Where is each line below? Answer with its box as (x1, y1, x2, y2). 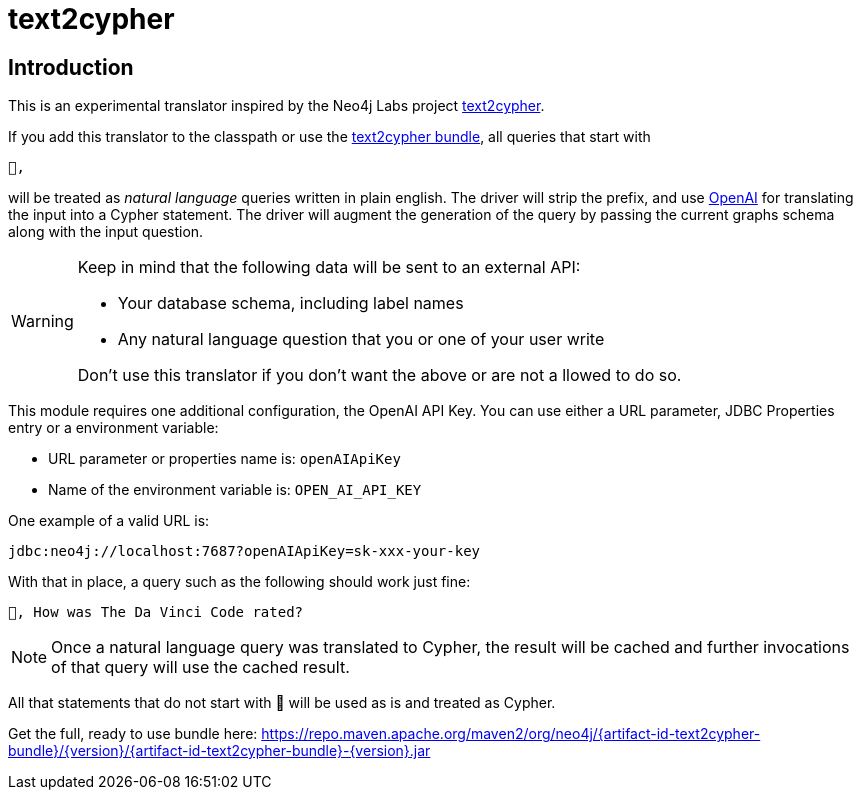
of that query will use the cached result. (51, 657, 350, 678)
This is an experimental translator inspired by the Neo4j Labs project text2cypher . (8, 97, 545, 115)
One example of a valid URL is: (8, 512, 210, 530)
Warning (11, 311, 74, 332)
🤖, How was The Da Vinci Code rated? (8, 604, 304, 621)
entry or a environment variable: (8, 419, 219, 437)
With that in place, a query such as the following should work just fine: (8, 573, 471, 591)
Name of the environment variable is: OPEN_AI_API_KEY (48, 481, 422, 499)
